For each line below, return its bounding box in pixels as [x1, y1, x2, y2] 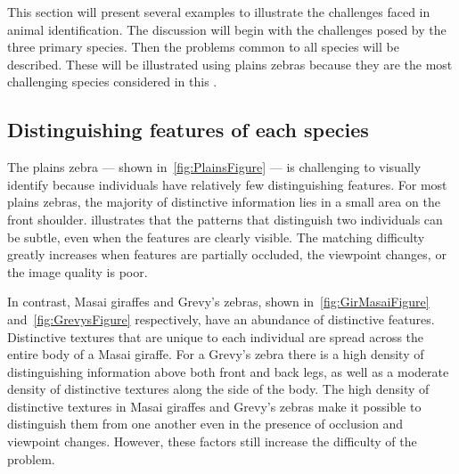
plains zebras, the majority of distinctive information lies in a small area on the [7, 192, 440, 211]
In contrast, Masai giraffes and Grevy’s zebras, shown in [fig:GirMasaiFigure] [7, 292, 430, 311]
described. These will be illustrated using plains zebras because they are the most [7, 54, 453, 73]
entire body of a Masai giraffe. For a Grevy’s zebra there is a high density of [7, 345, 424, 364]
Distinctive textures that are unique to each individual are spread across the [7, 327, 424, 346]
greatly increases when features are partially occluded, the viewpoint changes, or [7, 245, 447, 264]
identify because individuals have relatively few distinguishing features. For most [7, 175, 447, 193]
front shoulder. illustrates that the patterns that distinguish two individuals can [7, 209, 443, 228]
